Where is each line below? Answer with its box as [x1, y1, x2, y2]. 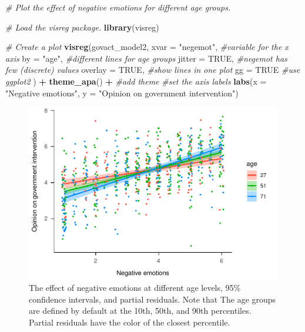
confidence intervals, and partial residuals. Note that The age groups [29, 293, 276, 305]
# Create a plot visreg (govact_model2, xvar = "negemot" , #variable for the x [5, 41, 289, 53]
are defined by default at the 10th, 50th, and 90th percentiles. [29, 304, 252, 317]
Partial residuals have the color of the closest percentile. [29, 316, 230, 328]
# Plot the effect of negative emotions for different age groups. [5, 1, 231, 13]
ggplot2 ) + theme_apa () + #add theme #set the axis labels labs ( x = [5, 75, 267, 87]
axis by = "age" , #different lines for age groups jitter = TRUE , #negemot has [5, 52, 287, 64]
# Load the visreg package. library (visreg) [5, 21, 159, 33]
